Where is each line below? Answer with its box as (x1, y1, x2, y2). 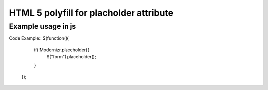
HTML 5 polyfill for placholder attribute (9, 7, 174, 18)
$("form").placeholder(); (46, 54, 96, 60)
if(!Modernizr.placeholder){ (34, 47, 89, 53)
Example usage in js (9, 22, 76, 30)
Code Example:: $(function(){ (9, 35, 69, 41)
